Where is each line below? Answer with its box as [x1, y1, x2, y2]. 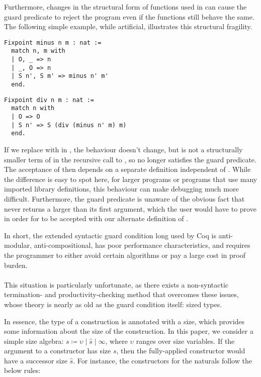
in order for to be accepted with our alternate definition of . [4, 213, 189, 224]
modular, [4, 240, 32, 250]
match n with [11, 105, 55, 112]
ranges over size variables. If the [136, 335, 235, 346]
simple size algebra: [4, 335, 64, 346]
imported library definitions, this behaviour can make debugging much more [4, 183, 239, 194]
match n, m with [11, 47, 65, 55]
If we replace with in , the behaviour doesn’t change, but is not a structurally [4, 144, 243, 154]
